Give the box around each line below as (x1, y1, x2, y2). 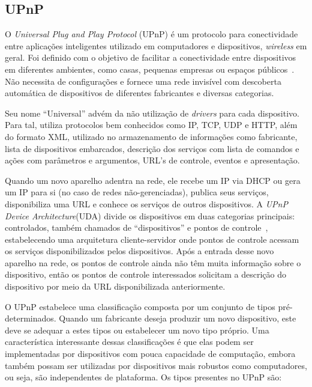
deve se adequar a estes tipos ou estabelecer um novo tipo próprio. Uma (5, 323, 269, 336)
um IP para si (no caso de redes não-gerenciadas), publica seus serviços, (5, 186, 269, 198)
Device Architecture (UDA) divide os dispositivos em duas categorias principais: (5, 209, 295, 222)
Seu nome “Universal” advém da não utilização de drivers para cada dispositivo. (5, 106, 299, 119)
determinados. (5, 312, 56, 325)
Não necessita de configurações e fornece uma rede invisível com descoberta (5, 75, 281, 87)
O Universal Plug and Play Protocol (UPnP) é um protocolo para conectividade (5, 28, 298, 40)
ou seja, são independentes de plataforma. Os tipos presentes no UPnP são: (5, 371, 282, 383)
